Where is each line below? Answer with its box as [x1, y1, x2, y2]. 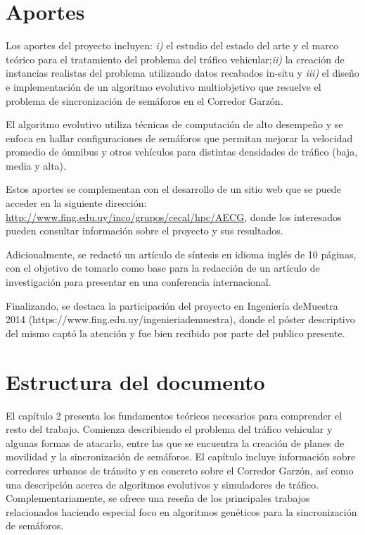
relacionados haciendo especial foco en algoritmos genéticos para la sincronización [6, 504, 357, 519]
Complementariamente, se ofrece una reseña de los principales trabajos [6, 491, 310, 505]
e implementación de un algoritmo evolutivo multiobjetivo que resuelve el [6, 79, 321, 94]
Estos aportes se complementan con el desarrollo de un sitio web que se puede [6, 182, 341, 196]
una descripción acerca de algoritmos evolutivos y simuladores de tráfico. [6, 477, 319, 491]
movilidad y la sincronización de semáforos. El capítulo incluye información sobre [6, 449, 356, 464]
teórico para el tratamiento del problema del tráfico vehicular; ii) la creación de [6, 51, 345, 66]
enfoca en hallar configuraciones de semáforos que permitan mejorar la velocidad [6, 130, 353, 145]
